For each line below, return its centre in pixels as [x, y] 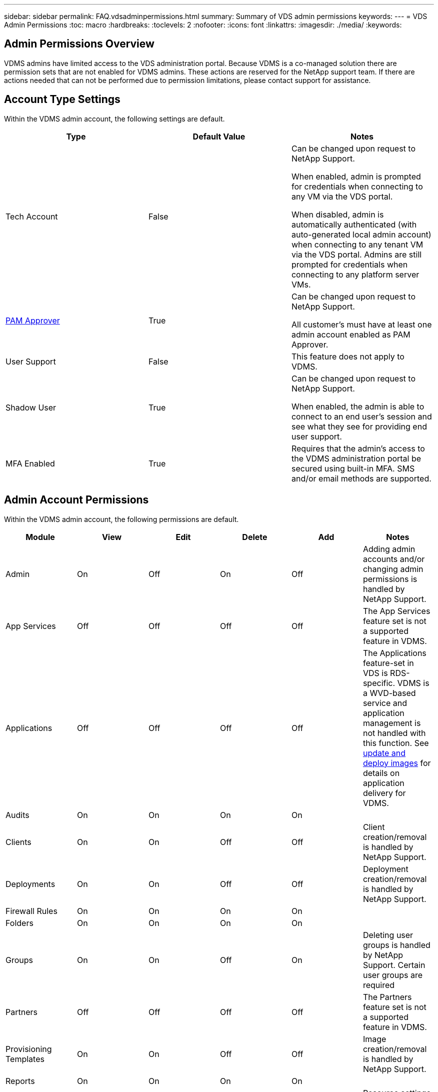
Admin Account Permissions [76, 500]
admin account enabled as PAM [351, 334]
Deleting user [388, 935]
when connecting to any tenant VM [357, 244]
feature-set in [388, 663]
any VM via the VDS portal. [342, 196]
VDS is [375, 673]
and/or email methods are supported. [361, 478]
